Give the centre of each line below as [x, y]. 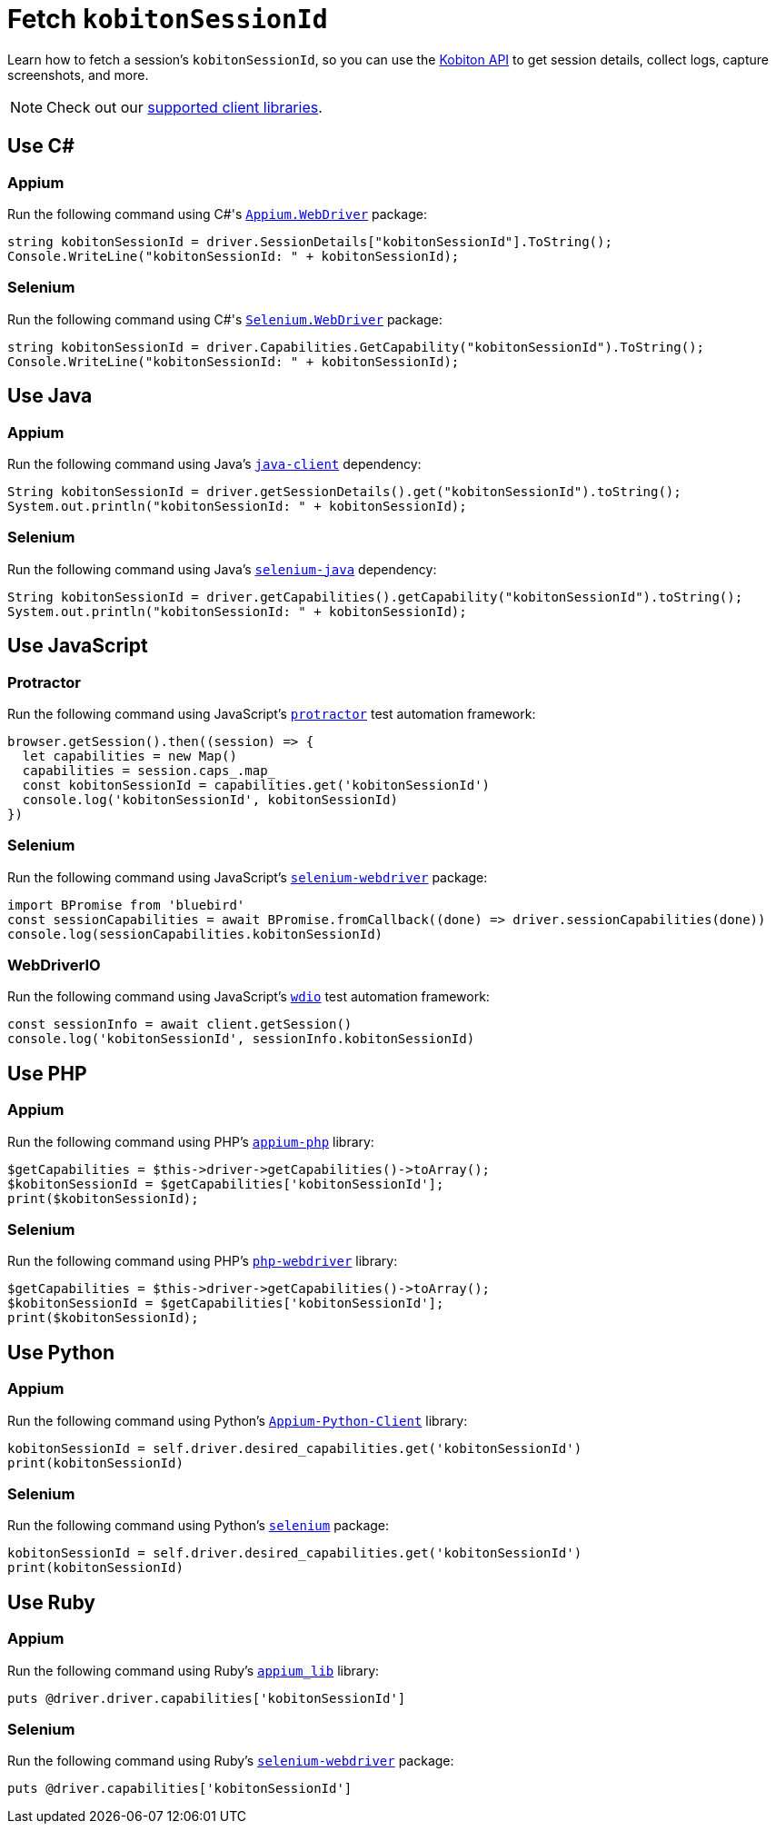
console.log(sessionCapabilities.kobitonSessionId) [195, 934]
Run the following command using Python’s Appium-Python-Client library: [238, 1420]
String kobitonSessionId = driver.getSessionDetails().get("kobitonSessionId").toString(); [344, 491]
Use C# [41, 146]
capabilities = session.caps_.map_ [149, 770]
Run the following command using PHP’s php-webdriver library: [203, 1261]
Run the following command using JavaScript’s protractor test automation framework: [272, 713]
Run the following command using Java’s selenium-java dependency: [222, 569]
